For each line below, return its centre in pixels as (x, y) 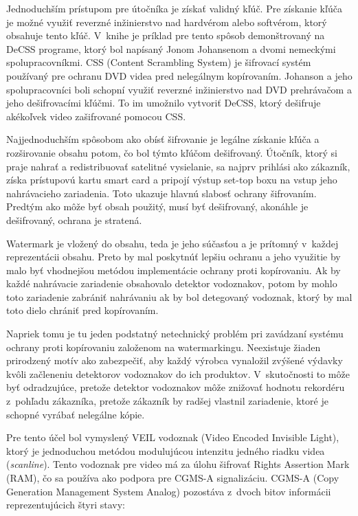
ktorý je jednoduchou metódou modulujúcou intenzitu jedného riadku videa (166, 450)
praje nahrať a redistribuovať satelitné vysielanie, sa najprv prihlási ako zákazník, (178, 166)
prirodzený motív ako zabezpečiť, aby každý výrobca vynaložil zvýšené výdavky (175, 360)
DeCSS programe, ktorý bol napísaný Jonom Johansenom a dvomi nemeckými (171, 48)
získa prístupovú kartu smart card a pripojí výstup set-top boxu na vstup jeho (172, 180)
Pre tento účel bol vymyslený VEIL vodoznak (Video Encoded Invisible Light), (173, 437)
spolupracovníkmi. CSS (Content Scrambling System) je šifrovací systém (159, 62)
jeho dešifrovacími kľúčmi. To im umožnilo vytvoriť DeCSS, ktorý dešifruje (164, 103)
